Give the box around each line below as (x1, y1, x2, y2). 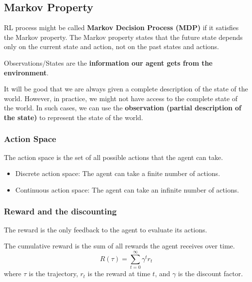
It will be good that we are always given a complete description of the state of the (4, 84, 248, 94)
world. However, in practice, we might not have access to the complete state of (4, 93, 237, 103)
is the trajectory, (29, 268, 78, 279)
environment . (4, 67, 49, 77)
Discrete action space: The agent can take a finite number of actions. (15, 168, 220, 178)
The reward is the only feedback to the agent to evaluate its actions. (4, 224, 207, 234)
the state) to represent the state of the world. (4, 112, 143, 122)
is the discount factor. (178, 268, 243, 279)
